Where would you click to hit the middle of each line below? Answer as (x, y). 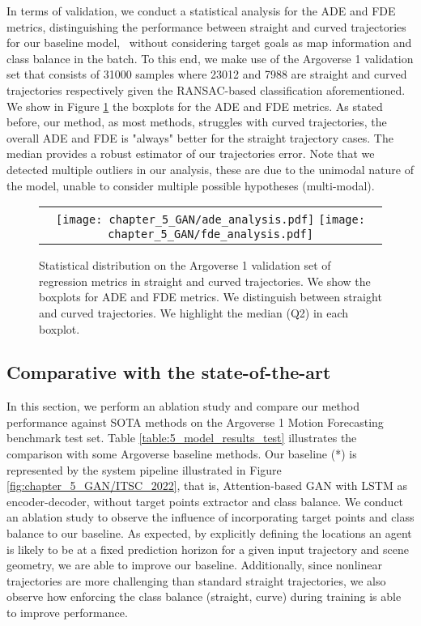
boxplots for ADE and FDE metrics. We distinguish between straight (210, 297)
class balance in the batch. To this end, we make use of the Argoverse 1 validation (210, 58)
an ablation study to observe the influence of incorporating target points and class (210, 517)
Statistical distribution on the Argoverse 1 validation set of (185, 265)
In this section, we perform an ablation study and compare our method (183, 406)
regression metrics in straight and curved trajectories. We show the (205, 281)
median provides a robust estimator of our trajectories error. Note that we (191, 153)
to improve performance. (67, 613)
